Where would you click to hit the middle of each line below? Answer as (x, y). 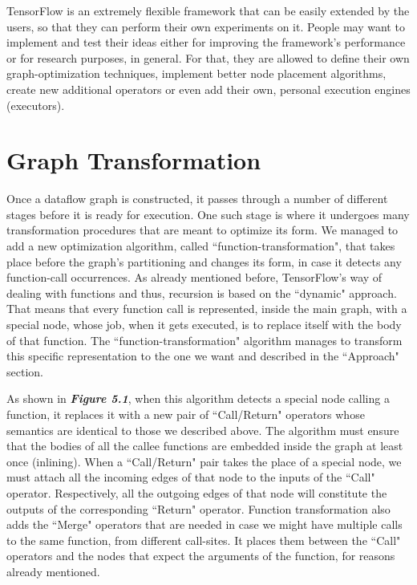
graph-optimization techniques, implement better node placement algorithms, (196, 73)
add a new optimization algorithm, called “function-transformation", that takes (201, 246)
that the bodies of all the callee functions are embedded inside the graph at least (205, 446)
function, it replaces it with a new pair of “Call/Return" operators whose (186, 414)
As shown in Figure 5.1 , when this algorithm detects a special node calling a (198, 398)
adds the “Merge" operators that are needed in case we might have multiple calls (204, 524)
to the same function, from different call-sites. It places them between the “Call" (204, 540)
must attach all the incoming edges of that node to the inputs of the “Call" (191, 477)
